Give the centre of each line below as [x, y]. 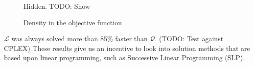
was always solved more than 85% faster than [80, 39]
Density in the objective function [73, 22]
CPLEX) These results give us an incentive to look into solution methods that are [127, 48]
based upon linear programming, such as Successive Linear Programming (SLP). [125, 58]
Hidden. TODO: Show [57, 6]
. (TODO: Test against [189, 39]
